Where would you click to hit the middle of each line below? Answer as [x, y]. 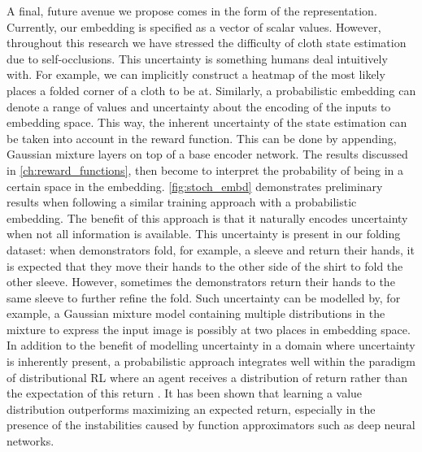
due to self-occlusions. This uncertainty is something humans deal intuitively [197, 58]
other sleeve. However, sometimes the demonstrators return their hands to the [201, 282]
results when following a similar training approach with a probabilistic [182, 202]
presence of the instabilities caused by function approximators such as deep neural [211, 425]
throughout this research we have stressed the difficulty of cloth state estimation [207, 43]
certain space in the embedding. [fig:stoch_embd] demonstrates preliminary [195, 186]
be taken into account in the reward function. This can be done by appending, [202, 138]
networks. [30, 441]
